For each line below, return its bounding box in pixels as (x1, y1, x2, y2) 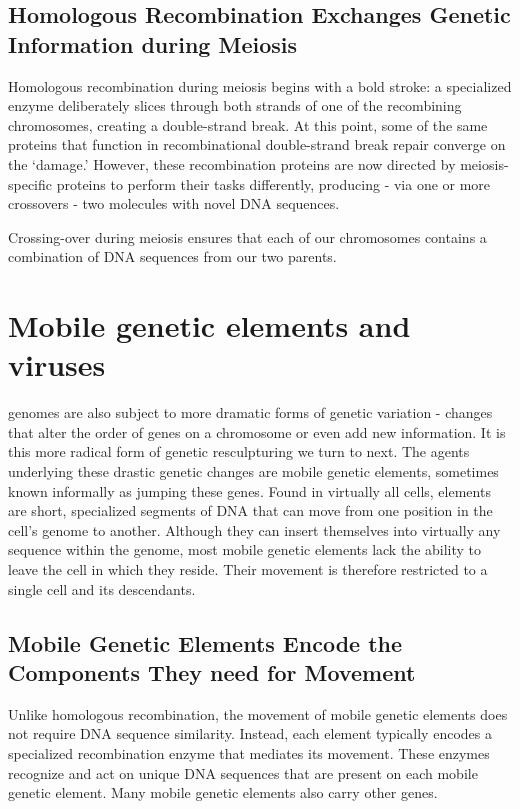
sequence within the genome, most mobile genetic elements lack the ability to (8, 539, 482, 560)
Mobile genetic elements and (8, 305, 411, 346)
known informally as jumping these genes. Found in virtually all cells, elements (8, 480, 491, 501)
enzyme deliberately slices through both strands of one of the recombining (8, 95, 462, 116)
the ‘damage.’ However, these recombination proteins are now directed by (8, 153, 456, 174)
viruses (8, 344, 106, 385)
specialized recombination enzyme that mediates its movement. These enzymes (8, 742, 490, 763)
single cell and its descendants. (8, 578, 196, 599)
